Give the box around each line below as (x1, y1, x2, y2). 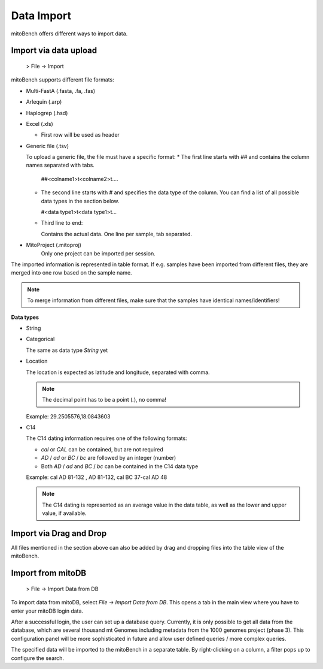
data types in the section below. (41, 197, 120, 204)
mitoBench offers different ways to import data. (11, 30, 128, 37)
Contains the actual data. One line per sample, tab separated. (41, 230, 193, 237)
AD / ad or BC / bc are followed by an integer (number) (41, 454, 176, 462)
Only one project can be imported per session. (41, 249, 156, 257)
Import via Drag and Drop (11, 528, 107, 538)
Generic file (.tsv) (26, 142, 69, 149)
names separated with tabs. (26, 162, 95, 169)
